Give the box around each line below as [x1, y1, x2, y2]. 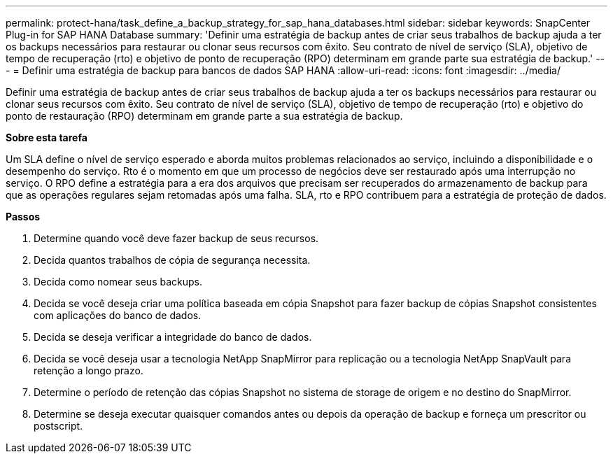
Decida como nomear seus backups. [34, 276, 202, 288]
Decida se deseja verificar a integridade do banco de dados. [34, 331, 312, 343]
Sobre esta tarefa [6, 132, 87, 143]
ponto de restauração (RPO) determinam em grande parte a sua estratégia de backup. [6, 110, 403, 122]
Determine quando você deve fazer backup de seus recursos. [34, 232, 319, 244]
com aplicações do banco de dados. [34, 309, 202, 321]
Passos [6, 211, 41, 223]
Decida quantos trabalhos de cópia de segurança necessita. [34, 254, 311, 266]
